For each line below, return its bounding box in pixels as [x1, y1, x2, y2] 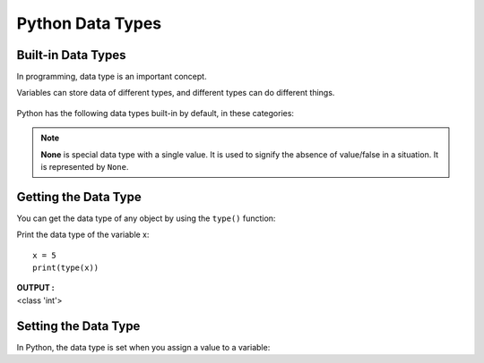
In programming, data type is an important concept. [16, 72, 207, 82]
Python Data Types [16, 13, 162, 33]
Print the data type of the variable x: [16, 229, 150, 241]
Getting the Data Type [16, 189, 143, 205]
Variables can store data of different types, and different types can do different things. [16, 88, 335, 98]
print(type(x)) [32, 263, 99, 273]
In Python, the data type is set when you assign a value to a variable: [16, 342, 271, 352]
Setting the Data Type [16, 318, 141, 333]
